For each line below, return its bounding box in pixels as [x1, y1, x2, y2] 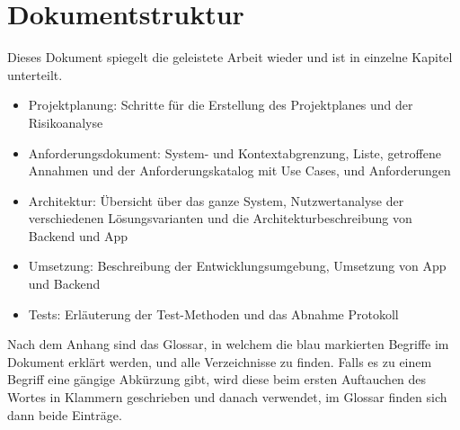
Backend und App [28, 226, 128, 245]
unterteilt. [7, 65, 63, 84]
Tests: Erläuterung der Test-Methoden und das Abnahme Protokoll [28, 304, 399, 323]
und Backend [28, 274, 101, 293]
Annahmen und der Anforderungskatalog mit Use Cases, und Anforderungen [28, 161, 451, 180]
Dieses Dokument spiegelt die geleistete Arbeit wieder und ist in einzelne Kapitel [7, 48, 453, 67]
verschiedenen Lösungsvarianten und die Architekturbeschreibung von [28, 209, 412, 228]
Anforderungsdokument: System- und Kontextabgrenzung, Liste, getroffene [28, 143, 441, 162]
